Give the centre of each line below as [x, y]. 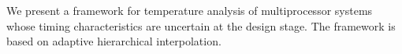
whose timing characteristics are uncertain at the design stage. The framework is [201, 25]
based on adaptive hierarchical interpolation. [114, 41]
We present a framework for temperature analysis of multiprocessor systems [190, 10]
